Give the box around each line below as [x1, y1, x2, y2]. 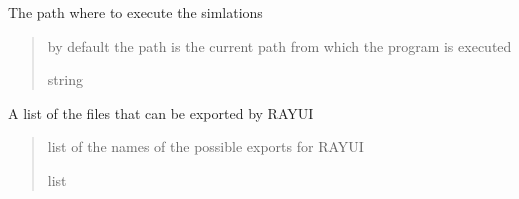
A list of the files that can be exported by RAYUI [8, 102, 314, 123]
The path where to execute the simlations [8, 2, 263, 22]
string [47, 69, 83, 90]
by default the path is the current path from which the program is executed [47, 35, 512, 56]
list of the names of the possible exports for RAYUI [47, 136, 364, 157]
